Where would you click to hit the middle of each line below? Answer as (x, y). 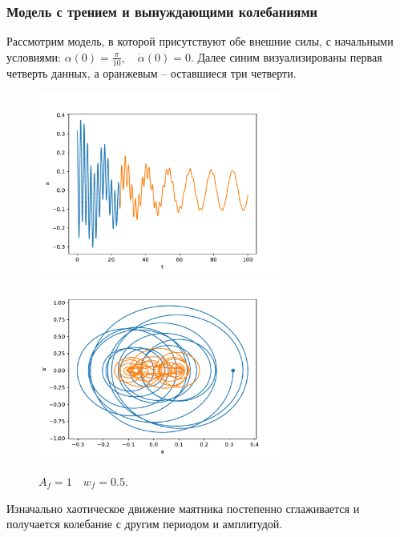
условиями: (34, 56)
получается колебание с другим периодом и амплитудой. (145, 524)
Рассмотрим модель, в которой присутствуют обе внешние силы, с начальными (200, 41)
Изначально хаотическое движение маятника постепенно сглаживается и (183, 508)
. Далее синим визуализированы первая (286, 56)
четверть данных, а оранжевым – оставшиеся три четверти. (152, 72)
